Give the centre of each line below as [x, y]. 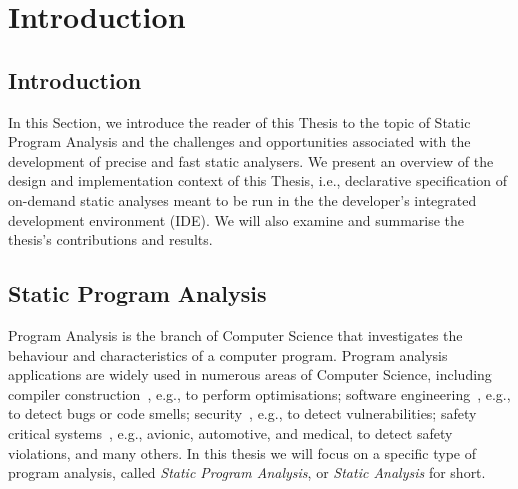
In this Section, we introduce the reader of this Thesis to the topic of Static [239, 121]
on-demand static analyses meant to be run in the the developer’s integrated [242, 199]
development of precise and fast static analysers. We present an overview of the [251, 160]
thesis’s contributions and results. [110, 239]
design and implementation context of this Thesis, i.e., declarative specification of [257, 180]
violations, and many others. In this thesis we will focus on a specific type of [242, 452]
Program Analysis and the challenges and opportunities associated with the [239, 141]
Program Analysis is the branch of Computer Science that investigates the [235, 334]
